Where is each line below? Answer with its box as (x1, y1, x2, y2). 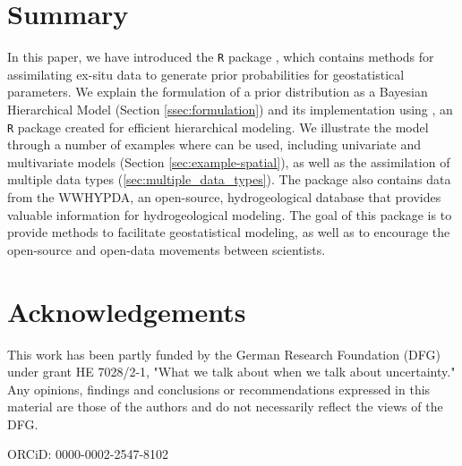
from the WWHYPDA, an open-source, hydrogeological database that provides (7, 188, 441, 206)
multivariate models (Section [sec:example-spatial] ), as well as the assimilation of (7, 152, 450, 171)
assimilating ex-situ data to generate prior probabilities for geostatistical (7, 64, 405, 83)
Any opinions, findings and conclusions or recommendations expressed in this (7, 379, 431, 398)
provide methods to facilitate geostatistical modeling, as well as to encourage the (7, 223, 450, 241)
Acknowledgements (7, 292, 246, 329)
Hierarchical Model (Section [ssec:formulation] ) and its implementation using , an (7, 99, 453, 118)
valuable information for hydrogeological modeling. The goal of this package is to (7, 205, 452, 224)
